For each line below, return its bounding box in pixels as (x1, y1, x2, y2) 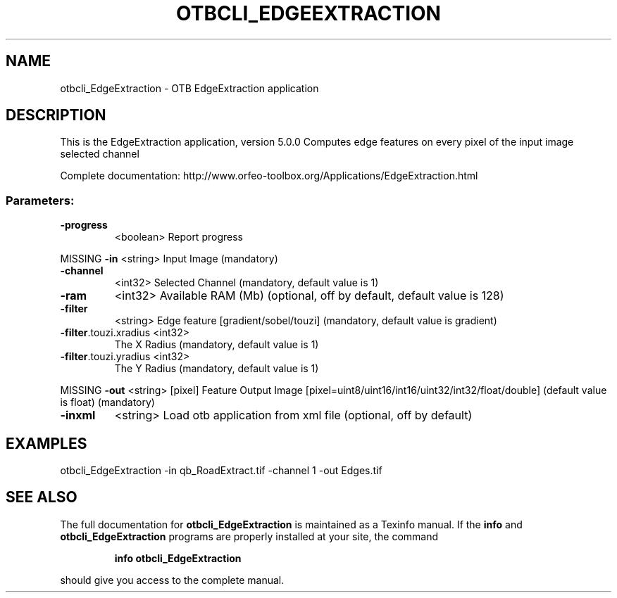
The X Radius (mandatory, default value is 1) (114, 338, 319, 351)
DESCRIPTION (6, 106, 106, 125)
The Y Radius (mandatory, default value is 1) (114, 362, 319, 375)
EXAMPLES (6, 434, 87, 452)
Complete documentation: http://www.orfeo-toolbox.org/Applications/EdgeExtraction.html (60, 170, 478, 182)
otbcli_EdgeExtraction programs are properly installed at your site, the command (60, 530, 439, 542)
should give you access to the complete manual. (60, 573, 285, 586)
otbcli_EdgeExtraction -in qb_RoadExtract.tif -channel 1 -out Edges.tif (60, 464, 382, 477)
